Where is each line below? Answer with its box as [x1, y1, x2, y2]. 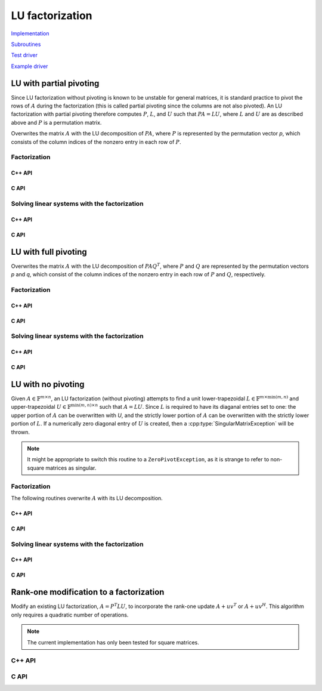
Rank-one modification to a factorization [11, 587, 165, 597]
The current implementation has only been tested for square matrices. [27, 638, 200, 646]
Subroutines [11, 41, 41, 48]
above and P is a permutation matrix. [11, 119, 102, 126]
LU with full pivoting [11, 246, 88, 257]
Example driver [11, 63, 48, 70]
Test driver [11, 51, 38, 59]
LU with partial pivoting [11, 78, 100, 88]
